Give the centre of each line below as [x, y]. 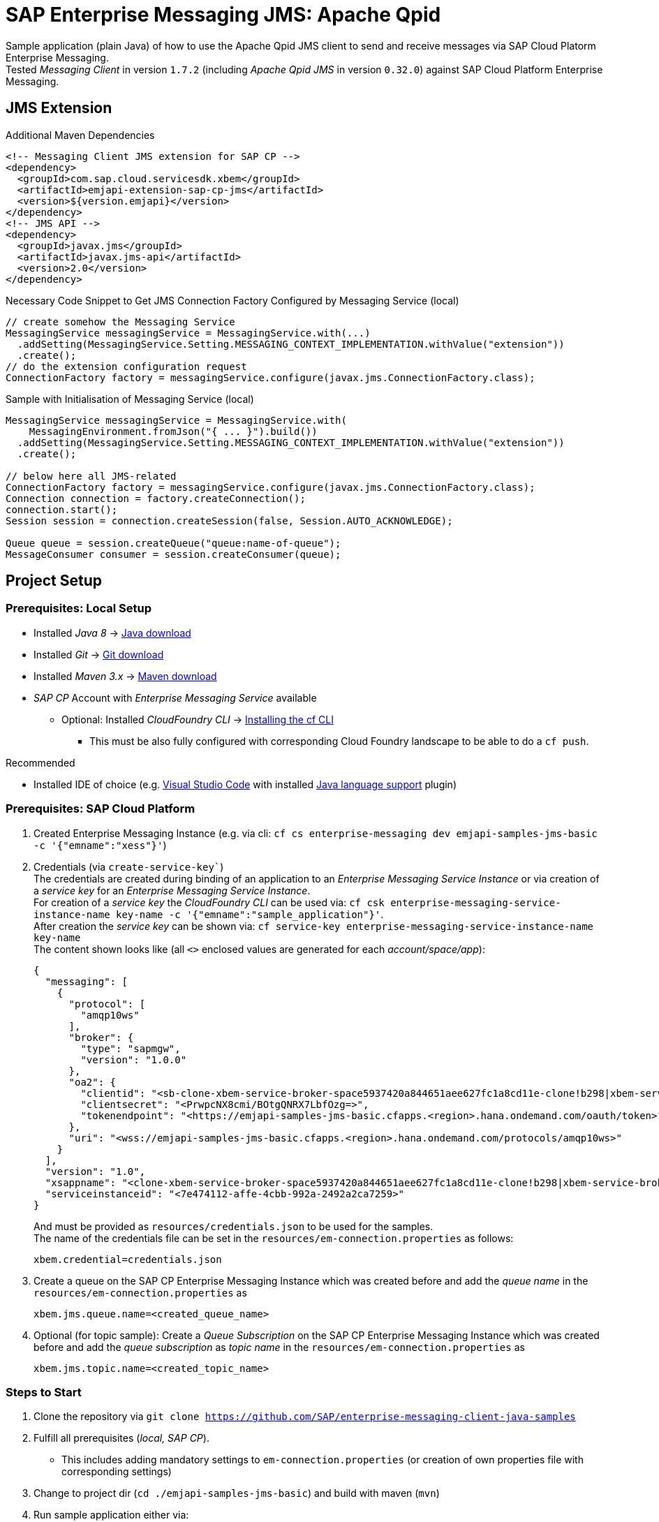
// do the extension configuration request [126, 366]
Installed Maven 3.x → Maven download [125, 676]
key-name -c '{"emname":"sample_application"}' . [250, 914]
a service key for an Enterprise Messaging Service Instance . [172, 890]
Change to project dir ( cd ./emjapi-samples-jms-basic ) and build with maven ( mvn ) [237, 1493]
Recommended [40, 762]
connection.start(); [62, 509]
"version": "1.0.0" [134, 1059]
